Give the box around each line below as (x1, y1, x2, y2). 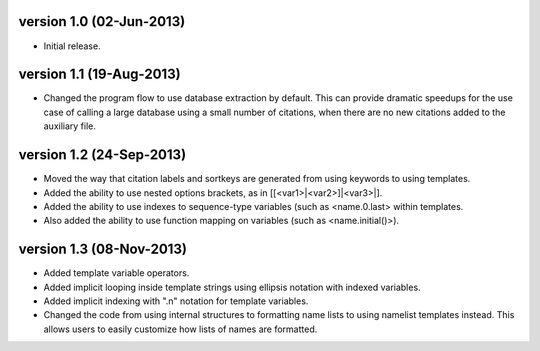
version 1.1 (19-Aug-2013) (18, 66, 181, 83)
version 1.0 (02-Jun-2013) (18, 13, 186, 30)
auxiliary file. (43, 120, 97, 132)
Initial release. (43, 40, 101, 52)
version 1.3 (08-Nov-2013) (18, 241, 187, 258)
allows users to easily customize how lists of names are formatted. (43, 323, 318, 335)
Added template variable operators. (43, 267, 190, 279)
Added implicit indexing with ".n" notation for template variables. (43, 295, 309, 307)
